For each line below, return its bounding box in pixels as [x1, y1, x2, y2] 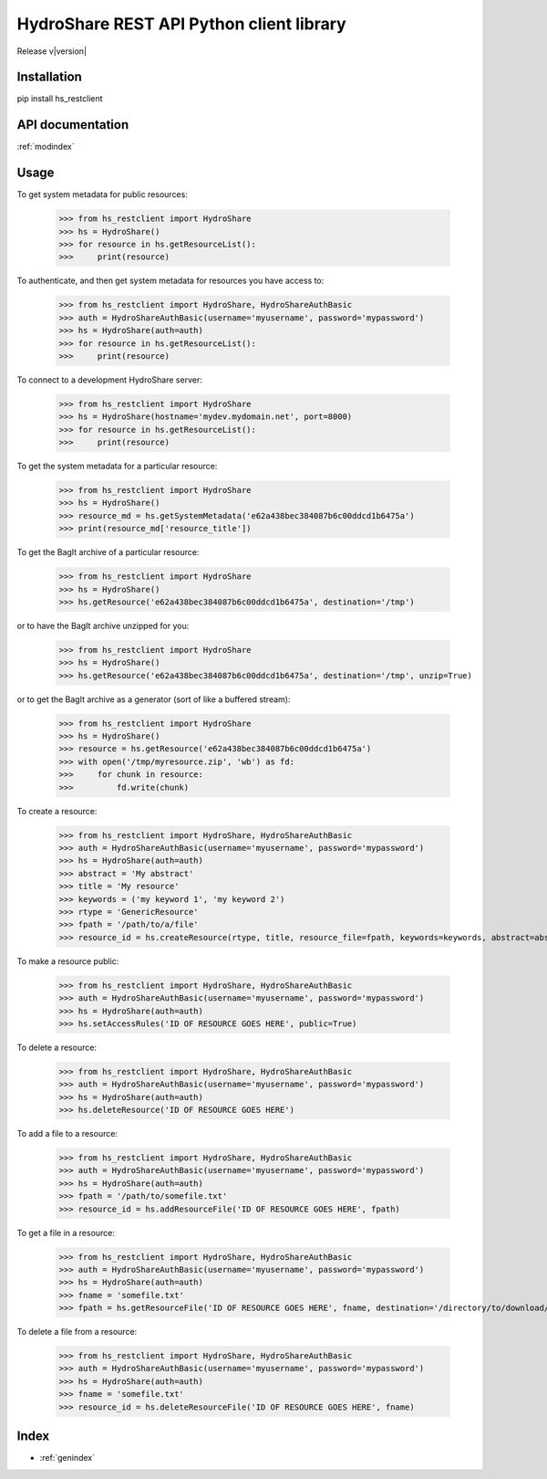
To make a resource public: [16, 955, 119, 967]
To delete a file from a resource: [16, 1327, 138, 1337]
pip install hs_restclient [16, 93, 104, 104]
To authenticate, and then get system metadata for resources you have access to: [16, 275, 325, 287]
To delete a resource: [16, 1042, 98, 1053]
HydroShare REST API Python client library [16, 14, 346, 34]
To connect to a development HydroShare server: [16, 374, 202, 385]
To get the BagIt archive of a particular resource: [16, 547, 200, 558]
